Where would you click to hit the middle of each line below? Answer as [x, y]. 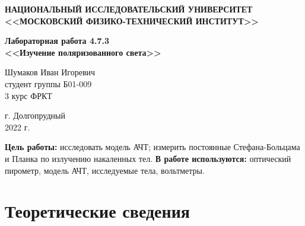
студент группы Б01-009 [48, 83]
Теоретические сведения [97, 211]
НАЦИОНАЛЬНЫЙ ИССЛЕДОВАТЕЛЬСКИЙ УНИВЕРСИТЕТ [129, 9]
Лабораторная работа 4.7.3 [57, 41]
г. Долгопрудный [35, 115]
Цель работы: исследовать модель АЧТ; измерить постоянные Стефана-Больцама [152, 147]
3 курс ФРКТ [28, 95]
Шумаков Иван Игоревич [50, 72]
